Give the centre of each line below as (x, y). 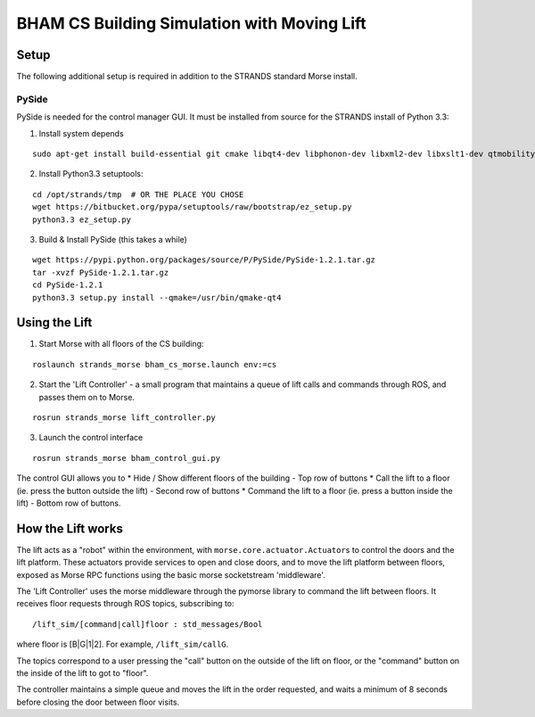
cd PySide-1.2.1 (68, 285)
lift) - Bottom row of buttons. (69, 503)
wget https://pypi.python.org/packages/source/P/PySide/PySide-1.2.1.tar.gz (204, 260)
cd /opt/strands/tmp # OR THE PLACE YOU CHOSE (138, 194)
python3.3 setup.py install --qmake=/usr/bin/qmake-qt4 (157, 297)
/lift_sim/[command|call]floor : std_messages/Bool (148, 624)
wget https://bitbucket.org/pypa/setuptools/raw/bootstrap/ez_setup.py (192, 207)
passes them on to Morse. (87, 397)
